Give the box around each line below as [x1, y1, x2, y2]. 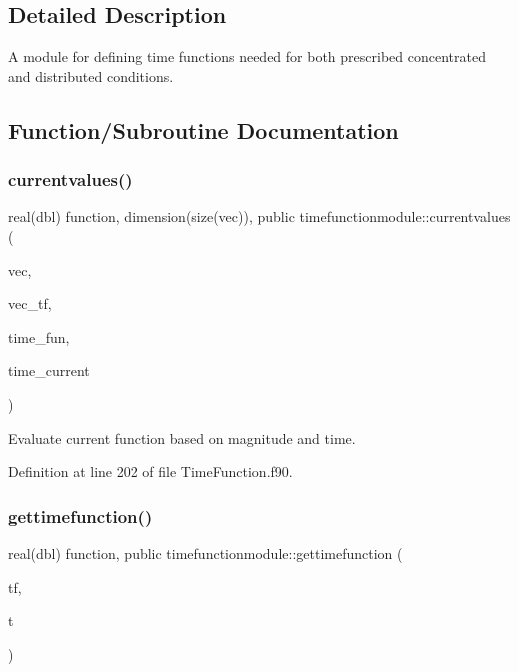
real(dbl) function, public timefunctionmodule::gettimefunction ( [8, 542, 403, 563]
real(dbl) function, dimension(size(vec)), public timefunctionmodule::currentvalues [8, 206, 511, 227]
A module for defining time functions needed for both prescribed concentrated [8, 46, 486, 67]
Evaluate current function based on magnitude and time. [8, 427, 356, 448]
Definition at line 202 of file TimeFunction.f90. [8, 461, 293, 482]
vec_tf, [8, 293, 52, 314]
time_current [8, 360, 90, 381]
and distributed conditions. [8, 65, 174, 86]
